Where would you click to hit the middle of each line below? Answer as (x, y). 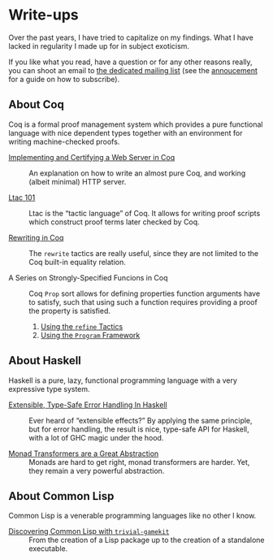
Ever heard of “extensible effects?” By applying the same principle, (141, 420)
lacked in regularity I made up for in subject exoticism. (99, 46)
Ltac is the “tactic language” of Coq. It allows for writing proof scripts (145, 213)
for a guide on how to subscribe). (64, 79)
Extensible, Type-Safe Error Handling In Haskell (88, 405)
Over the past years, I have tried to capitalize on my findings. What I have (131, 37)
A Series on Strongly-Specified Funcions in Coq (88, 277)
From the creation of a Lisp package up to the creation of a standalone (147, 540)
